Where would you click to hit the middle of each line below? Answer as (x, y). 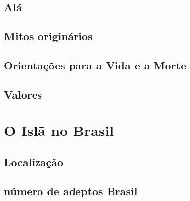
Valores (23, 94)
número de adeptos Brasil (71, 190)
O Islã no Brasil (59, 130)
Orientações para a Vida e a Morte (95, 65)
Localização (34, 161)
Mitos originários (48, 36)
